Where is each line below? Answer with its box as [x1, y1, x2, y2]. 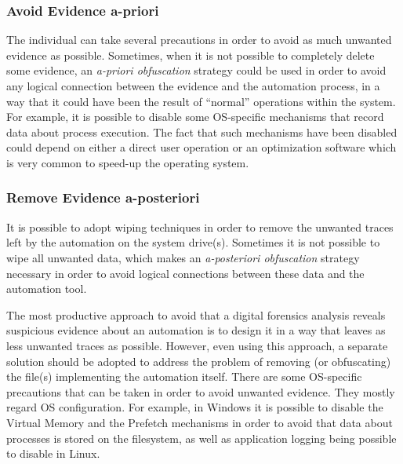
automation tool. [6, 280, 87, 297]
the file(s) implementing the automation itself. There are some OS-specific [6, 368, 362, 385]
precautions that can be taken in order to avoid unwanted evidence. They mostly [6, 383, 395, 400]
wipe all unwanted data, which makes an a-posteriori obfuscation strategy [6, 249, 360, 265]
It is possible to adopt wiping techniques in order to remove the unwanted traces [6, 218, 394, 235]
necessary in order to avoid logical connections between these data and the [6, 265, 365, 281]
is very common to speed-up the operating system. [6, 154, 249, 170]
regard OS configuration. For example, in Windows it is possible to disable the [6, 399, 383, 415]
